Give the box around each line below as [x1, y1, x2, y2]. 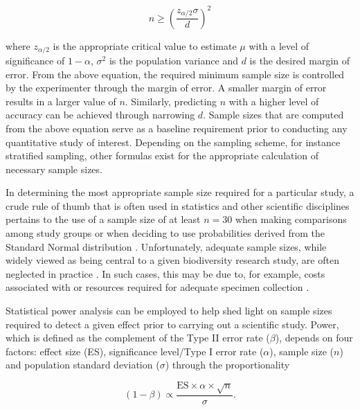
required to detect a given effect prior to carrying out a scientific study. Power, [6, 317, 339, 331]
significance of [6, 53, 65, 67]
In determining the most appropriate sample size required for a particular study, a [6, 185, 354, 199]
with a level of [249, 38, 309, 53]
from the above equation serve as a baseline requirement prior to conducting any [6, 121, 348, 135]
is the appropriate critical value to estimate [53, 38, 237, 53]
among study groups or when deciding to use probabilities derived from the [6, 226, 325, 240]
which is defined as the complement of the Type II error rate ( [6, 330, 270, 345]
